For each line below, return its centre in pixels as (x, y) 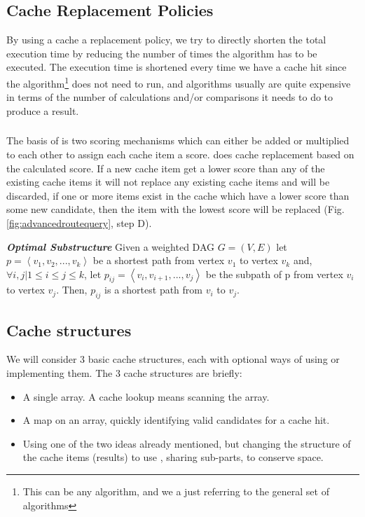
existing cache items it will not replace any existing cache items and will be (168, 182)
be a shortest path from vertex (159, 260)
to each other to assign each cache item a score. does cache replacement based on (180, 154)
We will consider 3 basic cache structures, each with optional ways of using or (173, 359)
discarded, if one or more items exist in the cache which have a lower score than (178, 195)
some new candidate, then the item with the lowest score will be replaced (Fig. (175, 209)
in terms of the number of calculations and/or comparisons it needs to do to (170, 97)
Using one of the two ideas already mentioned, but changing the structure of (187, 443)
